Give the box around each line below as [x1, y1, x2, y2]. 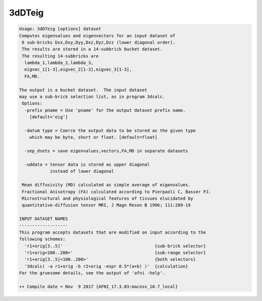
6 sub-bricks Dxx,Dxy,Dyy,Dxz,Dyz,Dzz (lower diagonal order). [22, 39, 176, 45]
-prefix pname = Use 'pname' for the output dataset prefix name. [24, 107, 186, 113]
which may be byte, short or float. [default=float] [29, 135, 158, 140]
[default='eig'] [29, 114, 68, 120]
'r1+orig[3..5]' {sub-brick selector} [24, 243, 206, 249]
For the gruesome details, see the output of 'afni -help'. [19, 270, 165, 276]
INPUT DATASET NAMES [19, 216, 68, 222]
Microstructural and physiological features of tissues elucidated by [22, 195, 194, 201]
